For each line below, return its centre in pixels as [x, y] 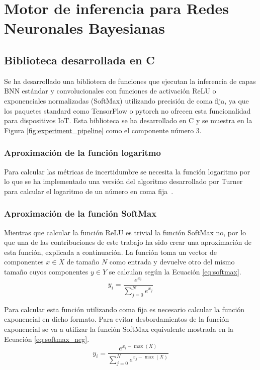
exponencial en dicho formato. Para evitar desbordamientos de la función [117, 319]
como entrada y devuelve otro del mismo [172, 262]
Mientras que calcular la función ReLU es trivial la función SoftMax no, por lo [125, 232]
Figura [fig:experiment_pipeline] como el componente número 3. [103, 130]
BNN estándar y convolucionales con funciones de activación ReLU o [110, 91]
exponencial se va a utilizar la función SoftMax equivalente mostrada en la [119, 329]
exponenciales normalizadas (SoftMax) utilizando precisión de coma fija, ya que [126, 100]
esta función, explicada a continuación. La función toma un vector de [111, 252]
